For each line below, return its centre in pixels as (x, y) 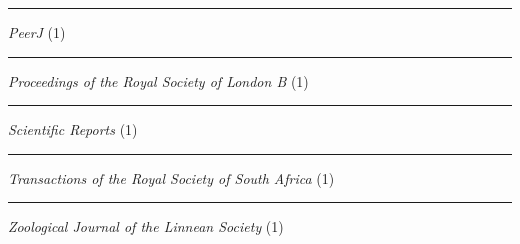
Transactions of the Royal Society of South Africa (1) (171, 177)
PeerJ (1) (37, 32)
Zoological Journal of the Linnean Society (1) (146, 226)
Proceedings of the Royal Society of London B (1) (158, 80)
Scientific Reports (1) (73, 129)
